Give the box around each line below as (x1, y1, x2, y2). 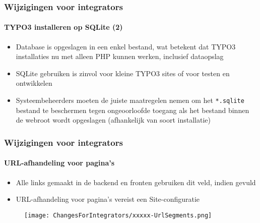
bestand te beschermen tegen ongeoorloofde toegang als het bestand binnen (16, 104, 249, 115)
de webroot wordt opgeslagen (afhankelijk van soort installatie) (16, 115, 211, 125)
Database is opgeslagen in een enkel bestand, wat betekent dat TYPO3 (16, 41, 236, 51)
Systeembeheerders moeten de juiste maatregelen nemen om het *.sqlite (16, 95, 244, 105)
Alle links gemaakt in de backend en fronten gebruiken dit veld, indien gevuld (16, 177, 256, 187)
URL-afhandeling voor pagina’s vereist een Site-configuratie (16, 194, 200, 204)
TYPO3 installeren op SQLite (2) (4, 22, 123, 32)
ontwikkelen (16, 78, 52, 88)
